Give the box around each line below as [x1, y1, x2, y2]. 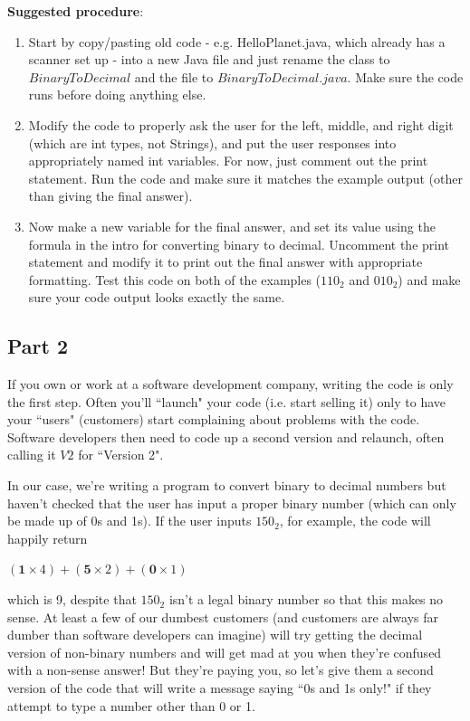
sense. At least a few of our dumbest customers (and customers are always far [7, 607, 439, 626]
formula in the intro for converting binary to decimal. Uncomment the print [28, 234, 450, 253]
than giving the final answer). [28, 186, 193, 205]
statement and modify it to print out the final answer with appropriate [28, 252, 423, 271]
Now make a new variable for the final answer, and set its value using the [28, 216, 436, 235]
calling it [7, 445, 56, 464]
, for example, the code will [279, 511, 431, 530]
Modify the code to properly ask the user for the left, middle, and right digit [28, 115, 454, 134]
